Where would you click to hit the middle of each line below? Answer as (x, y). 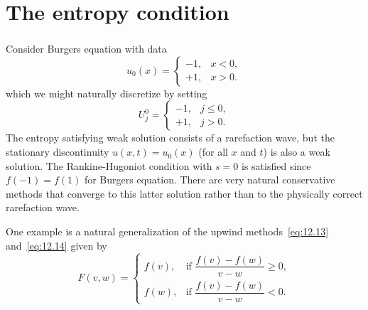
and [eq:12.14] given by (56, 245)
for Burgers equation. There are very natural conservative (210, 180)
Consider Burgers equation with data (86, 49)
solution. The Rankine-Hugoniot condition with (109, 165)
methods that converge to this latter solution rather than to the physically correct (184, 193)
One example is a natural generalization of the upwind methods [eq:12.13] (167, 231)
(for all (213, 152)
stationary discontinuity (58, 152)
